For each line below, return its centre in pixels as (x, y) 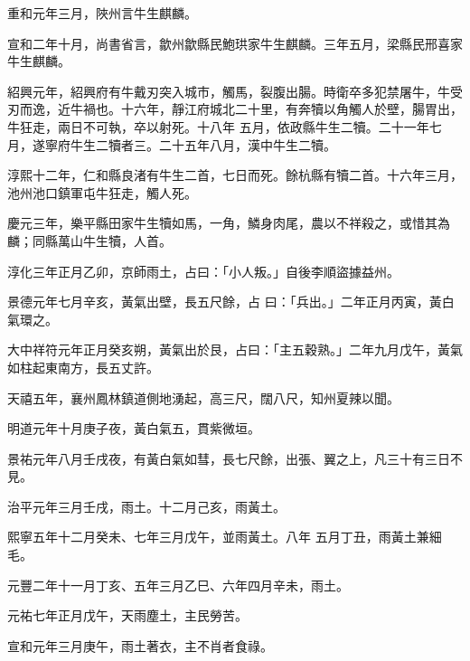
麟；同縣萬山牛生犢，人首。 (89, 240)
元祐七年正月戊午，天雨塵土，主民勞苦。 (127, 615)
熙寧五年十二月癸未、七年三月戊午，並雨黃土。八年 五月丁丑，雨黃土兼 (218, 537)
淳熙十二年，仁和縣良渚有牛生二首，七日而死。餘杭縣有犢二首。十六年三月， (235, 175)
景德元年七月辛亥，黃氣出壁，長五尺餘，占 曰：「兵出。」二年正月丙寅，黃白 (231, 302)
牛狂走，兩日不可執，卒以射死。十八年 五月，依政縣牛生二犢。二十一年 (218, 126)
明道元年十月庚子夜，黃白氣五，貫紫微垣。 (134, 428)
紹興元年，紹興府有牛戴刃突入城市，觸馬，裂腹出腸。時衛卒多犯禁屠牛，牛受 (235, 91)
